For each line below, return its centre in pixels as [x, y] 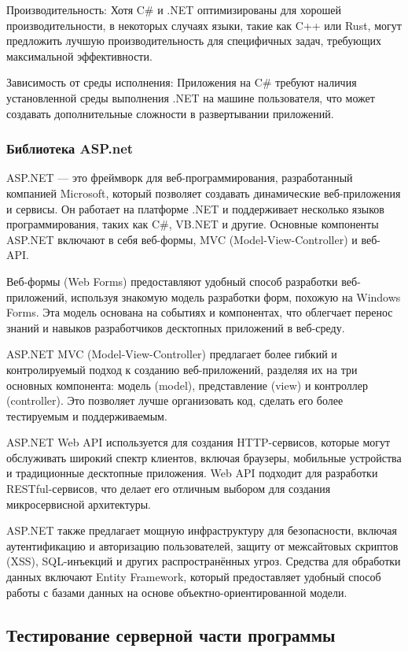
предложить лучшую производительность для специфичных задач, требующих [194, 41]
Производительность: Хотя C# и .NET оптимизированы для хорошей [174, 9]
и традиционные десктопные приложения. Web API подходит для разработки [192, 473]
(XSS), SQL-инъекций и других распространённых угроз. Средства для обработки [204, 561]
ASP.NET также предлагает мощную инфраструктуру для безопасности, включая [202, 530]
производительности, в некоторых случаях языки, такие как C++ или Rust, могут [204, 25]
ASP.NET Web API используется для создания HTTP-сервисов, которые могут [198, 442]
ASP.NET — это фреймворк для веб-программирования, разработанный [180, 178]
